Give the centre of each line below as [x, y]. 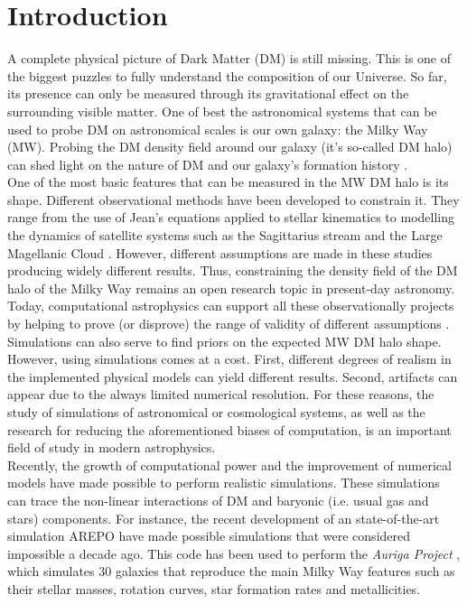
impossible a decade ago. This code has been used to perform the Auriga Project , [234, 553]
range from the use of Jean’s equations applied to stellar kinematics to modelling [231, 217]
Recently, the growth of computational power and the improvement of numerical [229, 465]
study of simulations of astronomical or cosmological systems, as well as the [216, 412]
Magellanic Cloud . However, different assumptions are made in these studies [220, 252]
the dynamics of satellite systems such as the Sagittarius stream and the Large [225, 235]
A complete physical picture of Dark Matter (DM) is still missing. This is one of [229, 58]
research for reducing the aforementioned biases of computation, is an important [229, 429]
